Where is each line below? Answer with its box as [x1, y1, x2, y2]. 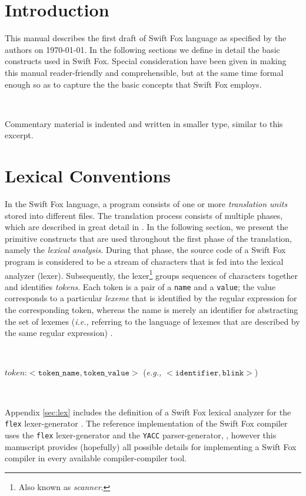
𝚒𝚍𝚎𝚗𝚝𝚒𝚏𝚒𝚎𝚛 [175, 369, 219, 378]
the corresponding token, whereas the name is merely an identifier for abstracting [5, 304, 298, 316]
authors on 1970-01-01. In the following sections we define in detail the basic [5, 43, 280, 55]
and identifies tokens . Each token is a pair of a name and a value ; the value [5, 280, 276, 292]
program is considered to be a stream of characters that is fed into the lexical [5, 255, 284, 267]
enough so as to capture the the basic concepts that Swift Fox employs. [5, 78, 262, 90]
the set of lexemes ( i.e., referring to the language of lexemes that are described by [5, 315, 300, 327]
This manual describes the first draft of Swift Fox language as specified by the [5, 32, 287, 44]
